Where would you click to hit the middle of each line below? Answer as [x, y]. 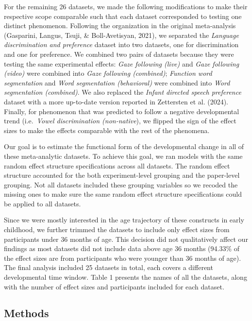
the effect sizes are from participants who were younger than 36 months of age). [123, 258]
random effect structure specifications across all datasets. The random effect [117, 165]
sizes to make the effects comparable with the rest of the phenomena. [107, 130]
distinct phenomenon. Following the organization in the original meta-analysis [120, 25]
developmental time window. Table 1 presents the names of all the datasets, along [126, 277]
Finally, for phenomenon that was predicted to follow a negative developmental [122, 111]
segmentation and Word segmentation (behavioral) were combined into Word [117, 82]
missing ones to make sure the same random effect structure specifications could [123, 194]
